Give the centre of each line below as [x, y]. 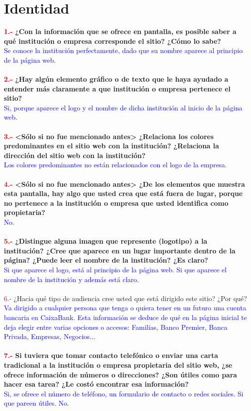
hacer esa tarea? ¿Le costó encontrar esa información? [96, 384]
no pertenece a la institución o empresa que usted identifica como [116, 203]
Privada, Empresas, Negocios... [50, 336]
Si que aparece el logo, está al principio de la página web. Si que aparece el [115, 269]
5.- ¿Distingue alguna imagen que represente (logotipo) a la [106, 241]
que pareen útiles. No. [36, 403]
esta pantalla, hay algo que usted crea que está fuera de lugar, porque [123, 193]
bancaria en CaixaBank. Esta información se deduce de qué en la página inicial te [125, 317]
